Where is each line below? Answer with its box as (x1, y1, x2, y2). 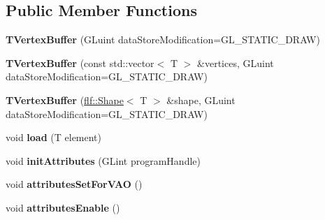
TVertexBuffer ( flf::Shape (6, 92, 124, 107)
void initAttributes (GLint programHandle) (6, 153, 201, 168)
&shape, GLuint (166, 92, 236, 107)
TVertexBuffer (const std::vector (6, 55, 154, 70)
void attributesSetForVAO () (6, 177, 143, 191)
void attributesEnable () (6, 200, 120, 214)
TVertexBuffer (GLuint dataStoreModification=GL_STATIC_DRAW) (6, 32, 320, 47)
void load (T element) (6, 130, 102, 145)
